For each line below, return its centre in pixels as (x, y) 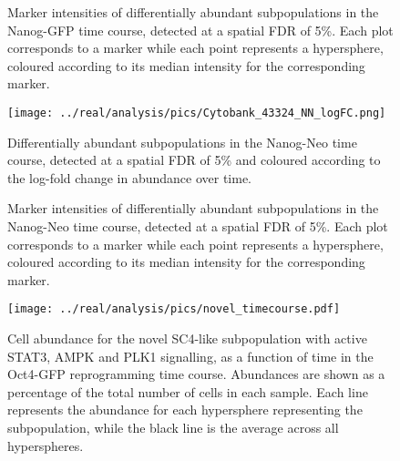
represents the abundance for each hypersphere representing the (185, 410)
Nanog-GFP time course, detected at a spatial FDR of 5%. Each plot (200, 30)
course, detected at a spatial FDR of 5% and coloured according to (194, 160)
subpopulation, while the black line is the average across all (173, 427)
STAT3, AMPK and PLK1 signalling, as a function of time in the (190, 356)
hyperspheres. (46, 445)
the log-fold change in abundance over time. (129, 177)
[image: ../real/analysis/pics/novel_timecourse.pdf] (174, 309)
